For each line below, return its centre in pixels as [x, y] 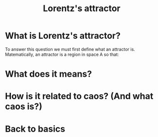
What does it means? [49, 74]
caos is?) [24, 107]
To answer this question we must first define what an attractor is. [70, 49]
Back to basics [35, 129]
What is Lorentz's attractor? [63, 36]
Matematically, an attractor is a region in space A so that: [62, 54]
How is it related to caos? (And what [79, 96]
